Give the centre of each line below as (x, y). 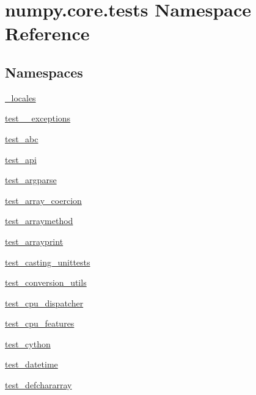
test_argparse (31, 180)
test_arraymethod (39, 221)
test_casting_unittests (48, 262)
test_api (21, 159)
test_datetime (31, 364)
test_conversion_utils (46, 282)
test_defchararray (38, 385)
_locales (20, 97)
